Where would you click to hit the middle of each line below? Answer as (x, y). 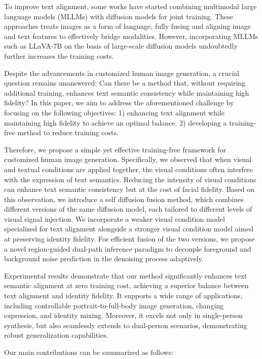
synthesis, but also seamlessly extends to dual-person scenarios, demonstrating (126, 325)
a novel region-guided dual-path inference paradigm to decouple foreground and (128, 248)
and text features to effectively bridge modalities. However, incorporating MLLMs (131, 36)
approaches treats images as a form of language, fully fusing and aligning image (127, 26)
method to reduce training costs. (68, 132)
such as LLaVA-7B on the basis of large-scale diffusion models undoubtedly (121, 46)
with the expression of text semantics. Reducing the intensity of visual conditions (130, 179)
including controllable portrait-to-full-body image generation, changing (114, 305)
